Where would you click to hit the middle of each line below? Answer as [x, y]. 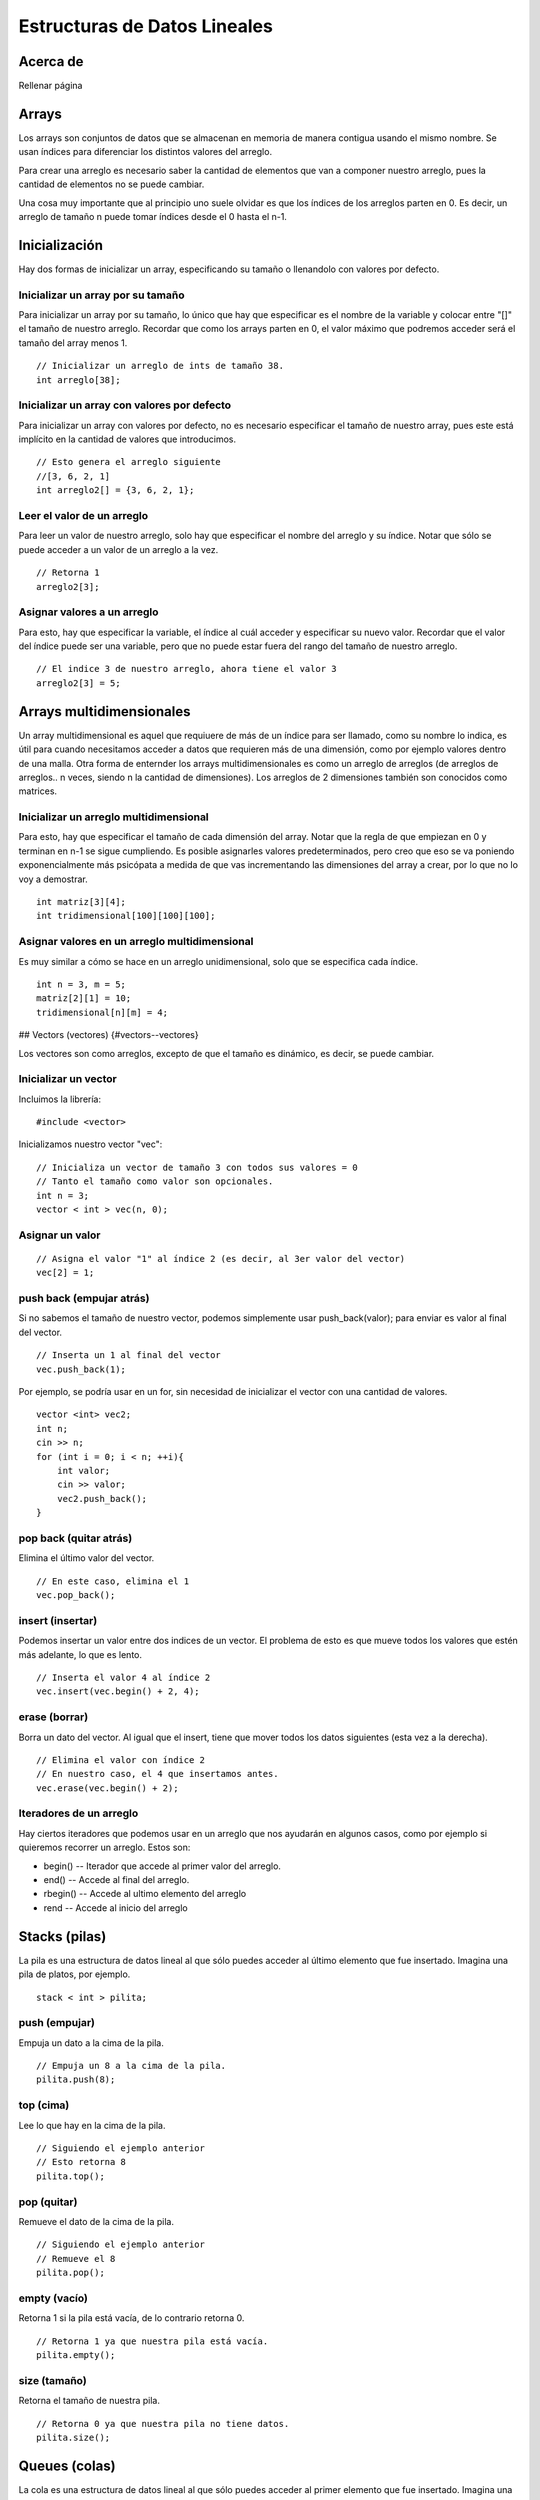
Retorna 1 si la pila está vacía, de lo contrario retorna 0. [131, 2318]
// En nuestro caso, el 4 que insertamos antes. [157, 1774]
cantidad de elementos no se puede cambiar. [111, 184]
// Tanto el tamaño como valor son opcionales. [155, 1181]
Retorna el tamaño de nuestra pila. [89, 2401]
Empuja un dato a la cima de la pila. [91, 2042]
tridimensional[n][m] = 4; [102, 1012]
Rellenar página [50, 86]
